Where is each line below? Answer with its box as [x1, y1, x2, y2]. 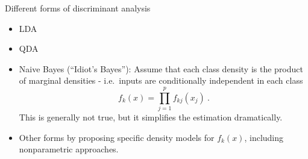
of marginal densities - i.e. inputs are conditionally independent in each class [19, 74, 303, 87]
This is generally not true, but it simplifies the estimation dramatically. [19, 111, 283, 123]
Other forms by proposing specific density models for [19, 131, 215, 143]
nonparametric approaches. [19, 143, 119, 155]
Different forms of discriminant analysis [5, 2, 151, 14]
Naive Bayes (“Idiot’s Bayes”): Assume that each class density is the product [19, 62, 303, 75]
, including [244, 131, 284, 143]
